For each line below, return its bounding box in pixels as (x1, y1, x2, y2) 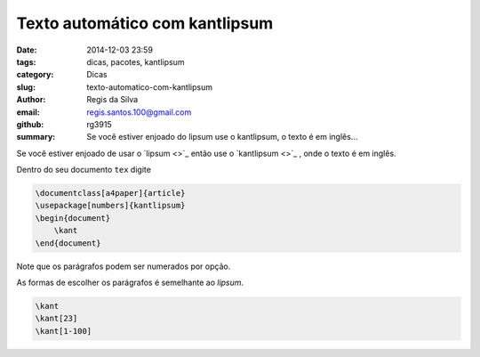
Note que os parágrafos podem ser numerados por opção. (16, 261, 231, 272)
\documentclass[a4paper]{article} (35, 188, 186, 199)
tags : (16, 56, 36, 67)
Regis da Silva (86, 94, 139, 105)
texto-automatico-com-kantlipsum (86, 81, 213, 93)
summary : (16, 132, 56, 142)
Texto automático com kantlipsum (16, 13, 274, 33)
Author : (16, 94, 46, 105)
